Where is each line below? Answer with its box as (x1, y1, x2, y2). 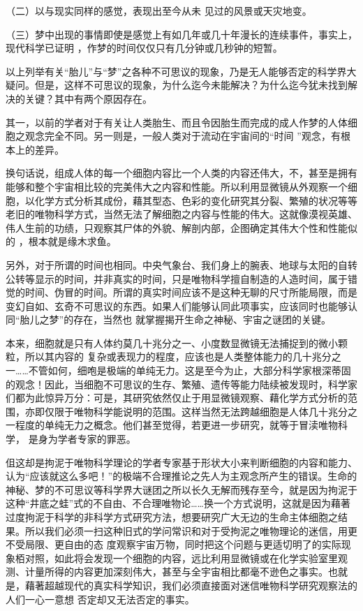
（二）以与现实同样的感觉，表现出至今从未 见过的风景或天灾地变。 (6, 3, 312, 17)
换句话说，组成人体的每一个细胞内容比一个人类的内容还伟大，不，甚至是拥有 (6, 165, 357, 180)
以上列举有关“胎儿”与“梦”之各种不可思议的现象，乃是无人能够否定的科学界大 (6, 64, 357, 78)
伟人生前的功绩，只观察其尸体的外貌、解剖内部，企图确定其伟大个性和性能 (6, 220, 348, 235)
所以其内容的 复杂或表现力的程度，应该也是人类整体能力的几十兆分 (24, 349, 332, 364)
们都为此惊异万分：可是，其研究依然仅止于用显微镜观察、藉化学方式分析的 (6, 390, 348, 405)
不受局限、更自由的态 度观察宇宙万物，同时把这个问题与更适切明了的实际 (6, 537, 341, 552)
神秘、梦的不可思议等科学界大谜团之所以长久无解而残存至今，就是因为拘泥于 (6, 482, 357, 496)
